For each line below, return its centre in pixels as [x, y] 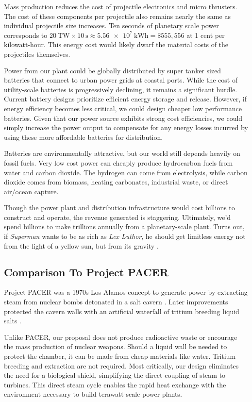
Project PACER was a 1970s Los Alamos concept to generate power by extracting [126, 292]
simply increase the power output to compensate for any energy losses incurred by [126, 127]
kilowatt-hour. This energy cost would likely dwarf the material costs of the [116, 44]
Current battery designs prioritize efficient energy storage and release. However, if [125, 99]
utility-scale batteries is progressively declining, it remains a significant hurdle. [121, 89]
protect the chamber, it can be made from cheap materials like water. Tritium [120, 356]
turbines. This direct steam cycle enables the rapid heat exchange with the [115, 384]
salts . [13, 321]
